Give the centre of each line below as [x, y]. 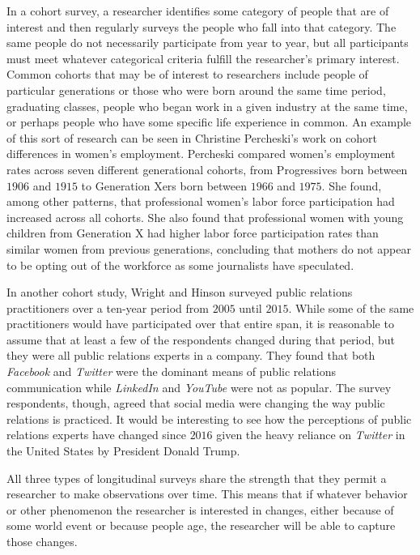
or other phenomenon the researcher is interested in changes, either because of [200, 509]
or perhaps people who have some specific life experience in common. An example [209, 122]
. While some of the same [351, 307]
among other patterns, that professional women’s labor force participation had [201, 201]
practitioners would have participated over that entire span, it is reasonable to [200, 324]
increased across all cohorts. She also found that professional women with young [205, 217]
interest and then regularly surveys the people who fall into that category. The [202, 26]
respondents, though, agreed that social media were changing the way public [196, 403]
